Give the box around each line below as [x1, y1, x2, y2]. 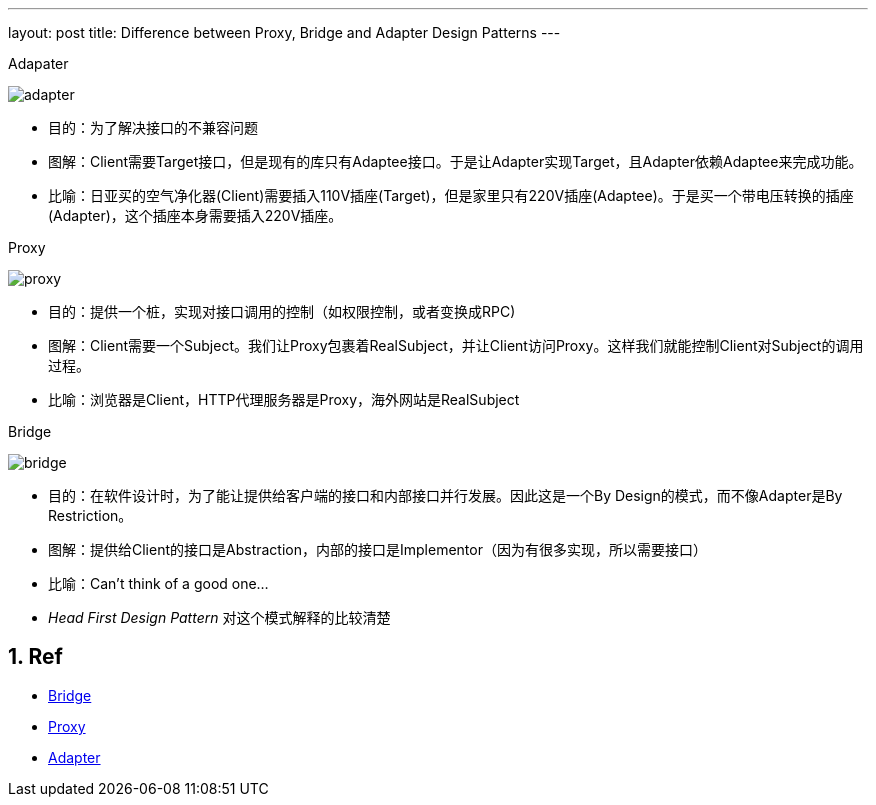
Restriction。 [48, 507, 133, 524]
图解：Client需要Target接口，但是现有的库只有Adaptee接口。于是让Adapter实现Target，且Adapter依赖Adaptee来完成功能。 [48, 153, 863, 170]
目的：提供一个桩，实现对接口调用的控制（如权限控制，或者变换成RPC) [48, 303, 516, 320]
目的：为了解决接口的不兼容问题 [48, 119, 258, 136]
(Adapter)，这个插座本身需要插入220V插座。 [48, 207, 343, 224]
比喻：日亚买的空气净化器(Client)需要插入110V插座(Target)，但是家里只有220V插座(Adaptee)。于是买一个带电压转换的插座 [48, 187, 854, 204]
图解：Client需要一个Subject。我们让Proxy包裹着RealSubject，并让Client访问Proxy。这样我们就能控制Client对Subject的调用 [48, 337, 864, 354]
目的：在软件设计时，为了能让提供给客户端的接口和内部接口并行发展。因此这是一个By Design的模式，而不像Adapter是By [48, 487, 843, 504]
